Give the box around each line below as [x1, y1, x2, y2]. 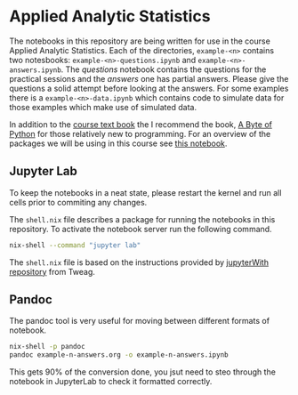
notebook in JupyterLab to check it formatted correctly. [9, 376, 213, 387]
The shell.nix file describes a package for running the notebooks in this [9, 214, 276, 224]
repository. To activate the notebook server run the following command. [9, 223, 273, 234]
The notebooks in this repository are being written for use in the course [9, 36, 271, 46]
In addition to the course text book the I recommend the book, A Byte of [9, 118, 273, 130]
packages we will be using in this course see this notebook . [9, 138, 228, 149]
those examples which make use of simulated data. [9, 101, 197, 112]
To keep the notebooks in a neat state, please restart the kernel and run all [9, 187, 282, 197]
